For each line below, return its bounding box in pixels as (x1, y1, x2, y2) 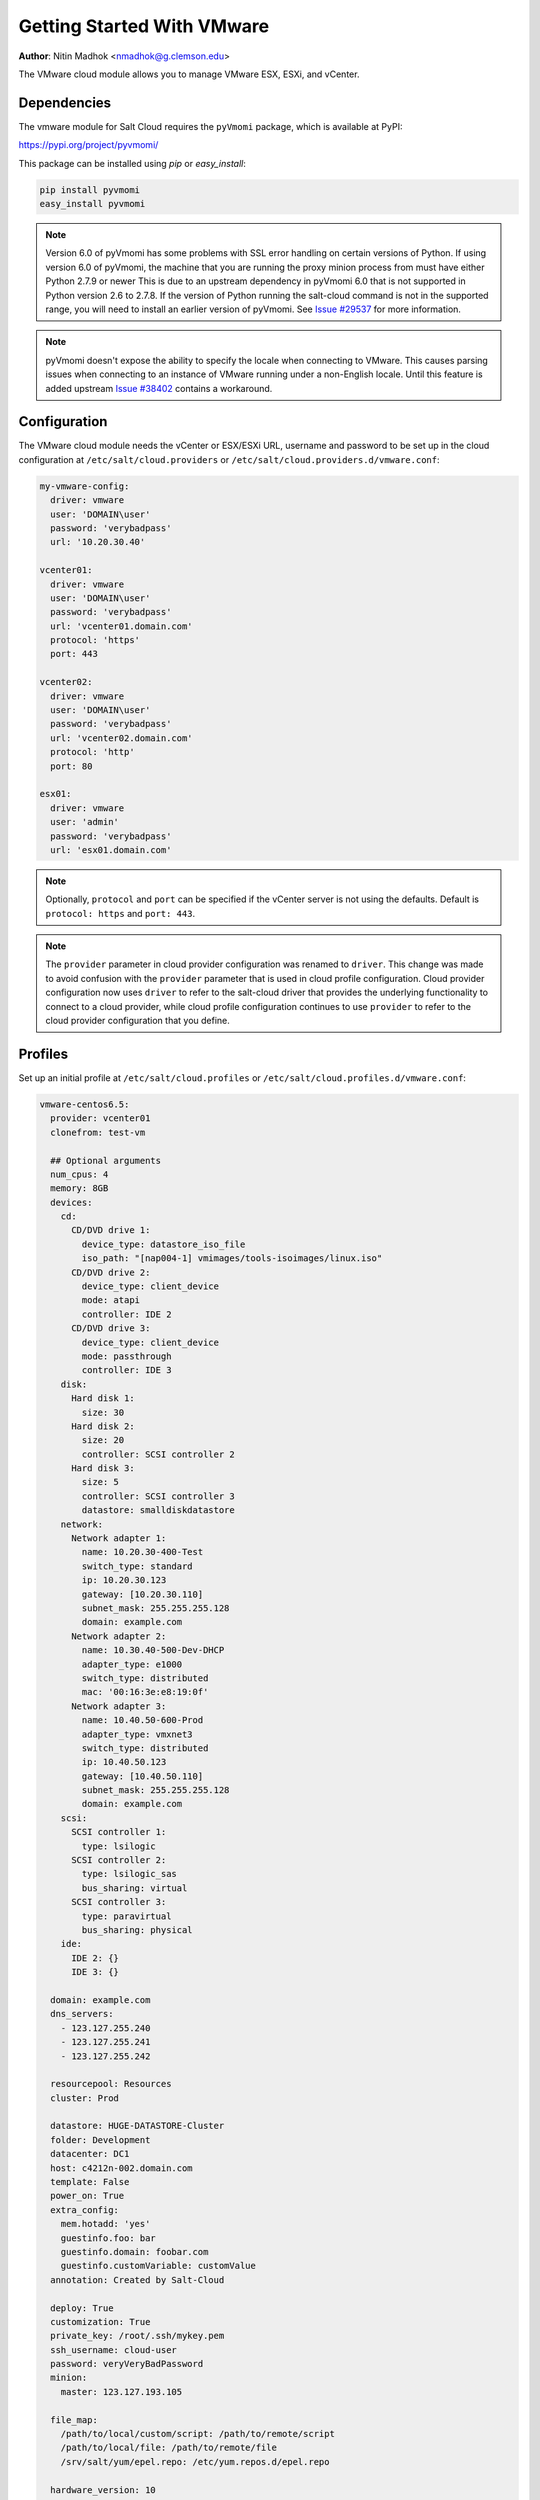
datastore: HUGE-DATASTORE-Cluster (50, 2120, 225, 2132)
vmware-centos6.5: (39, 1098, 130, 1110)
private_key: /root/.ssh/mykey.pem (50, 2330, 225, 2342)
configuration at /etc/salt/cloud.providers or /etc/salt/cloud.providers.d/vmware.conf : (18, 453, 440, 465)
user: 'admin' (50, 816, 120, 828)
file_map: (50, 2414, 99, 2425)
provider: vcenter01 (50, 1113, 151, 1124)
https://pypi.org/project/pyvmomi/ (18, 139, 159, 151)
